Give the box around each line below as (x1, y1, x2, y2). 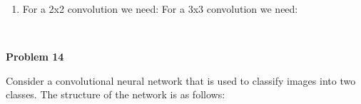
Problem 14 (6, 49, 64, 64)
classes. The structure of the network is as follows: (6, 87, 225, 102)
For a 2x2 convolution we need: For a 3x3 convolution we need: (22, 1, 298, 16)
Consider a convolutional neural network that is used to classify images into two (6, 73, 356, 88)
